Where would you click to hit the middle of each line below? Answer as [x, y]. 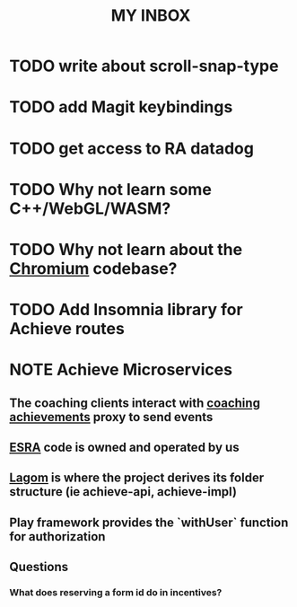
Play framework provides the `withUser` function [149, 522]
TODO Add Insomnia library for [127, 310]
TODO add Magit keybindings [121, 107]
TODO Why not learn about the [126, 249]
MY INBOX [151, 16]
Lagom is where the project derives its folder [137, 478]
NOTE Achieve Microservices [121, 370]
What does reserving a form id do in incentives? [116, 593]
